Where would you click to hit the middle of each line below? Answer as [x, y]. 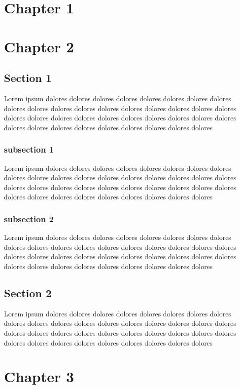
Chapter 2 [39, 46]
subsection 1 [29, 149]
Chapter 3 [39, 376]
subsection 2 [29, 218]
